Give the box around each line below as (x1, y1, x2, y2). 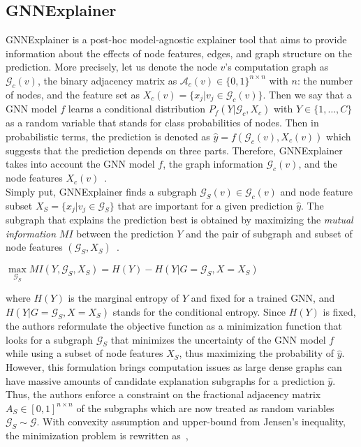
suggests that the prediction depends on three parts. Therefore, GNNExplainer (6, 142, 343, 157)
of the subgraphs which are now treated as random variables (76, 400, 334, 415)
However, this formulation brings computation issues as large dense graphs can (6, 360, 342, 374)
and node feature (280, 184, 353, 198)
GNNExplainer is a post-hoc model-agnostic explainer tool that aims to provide (6, 32, 347, 47)
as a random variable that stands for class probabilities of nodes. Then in (6, 115, 319, 130)
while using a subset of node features (6, 346, 163, 360)
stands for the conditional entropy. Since (112, 305, 286, 319)
